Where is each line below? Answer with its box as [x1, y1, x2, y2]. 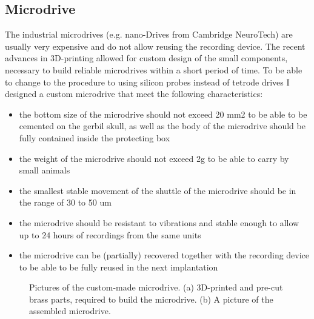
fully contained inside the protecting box [19, 131, 170, 144]
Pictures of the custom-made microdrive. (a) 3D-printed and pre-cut [29, 281, 283, 294]
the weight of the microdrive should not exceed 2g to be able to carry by [19, 152, 289, 164]
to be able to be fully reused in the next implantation [19, 260, 218, 273]
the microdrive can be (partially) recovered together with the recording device [19, 249, 310, 261]
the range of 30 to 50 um [19, 196, 112, 209]
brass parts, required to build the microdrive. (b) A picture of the [29, 292, 273, 305]
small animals [19, 164, 70, 176]
